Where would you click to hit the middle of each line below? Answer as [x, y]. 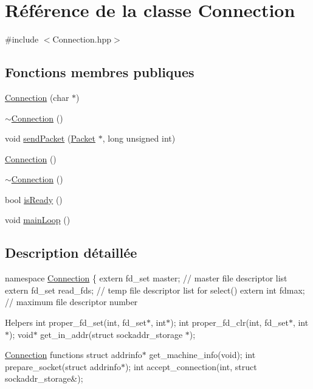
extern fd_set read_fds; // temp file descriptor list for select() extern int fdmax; [155, 290]
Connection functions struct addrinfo [74, 355]
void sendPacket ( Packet [50, 138]
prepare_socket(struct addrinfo [63, 366]
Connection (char [37, 97]
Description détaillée [71, 253]
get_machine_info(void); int [202, 355]
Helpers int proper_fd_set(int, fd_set [76, 322]
